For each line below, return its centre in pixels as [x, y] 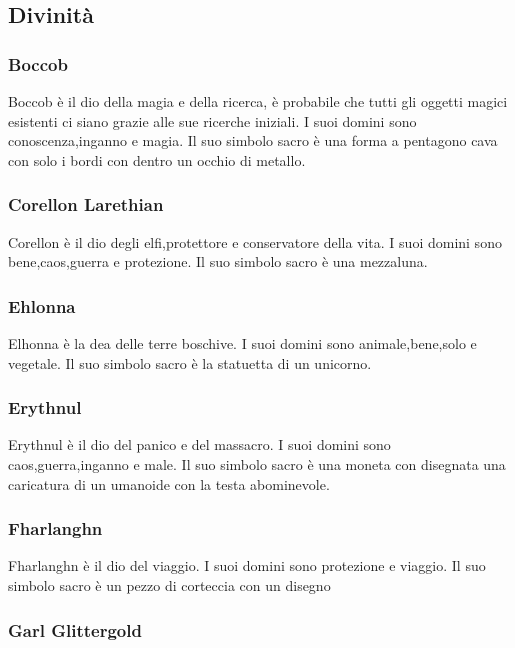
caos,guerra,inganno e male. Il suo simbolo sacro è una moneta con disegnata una [257, 464]
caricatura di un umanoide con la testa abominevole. [169, 483]
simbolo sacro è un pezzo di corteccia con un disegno [169, 585]
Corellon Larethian [86, 204]
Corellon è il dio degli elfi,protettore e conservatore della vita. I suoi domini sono [255, 241]
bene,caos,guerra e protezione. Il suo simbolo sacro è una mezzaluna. [218, 261]
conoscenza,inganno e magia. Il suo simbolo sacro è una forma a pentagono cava [253, 140]
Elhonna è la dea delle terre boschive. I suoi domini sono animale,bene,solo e [242, 343]
